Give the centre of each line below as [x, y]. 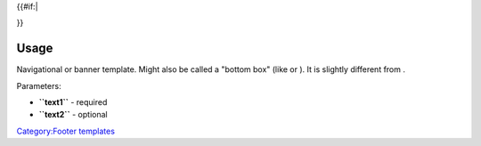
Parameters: [39, 85]
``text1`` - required [73, 102]
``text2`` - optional [73, 115]
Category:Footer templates [66, 131]
